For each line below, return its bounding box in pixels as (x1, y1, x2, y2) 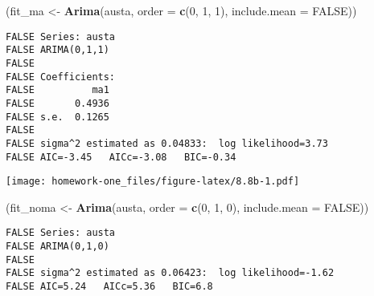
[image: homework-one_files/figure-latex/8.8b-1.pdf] (6, 176, 300, 188)
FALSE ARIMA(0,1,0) (6, 241, 109, 253)
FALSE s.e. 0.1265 (6, 111, 109, 123)
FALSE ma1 (6, 84, 109, 96)
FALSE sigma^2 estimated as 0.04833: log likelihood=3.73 (6, 137, 328, 149)
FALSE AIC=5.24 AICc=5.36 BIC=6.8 (6, 281, 213, 293)
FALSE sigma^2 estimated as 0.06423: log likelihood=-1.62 (6, 267, 335, 279)
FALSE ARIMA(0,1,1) (6, 44, 109, 56)
